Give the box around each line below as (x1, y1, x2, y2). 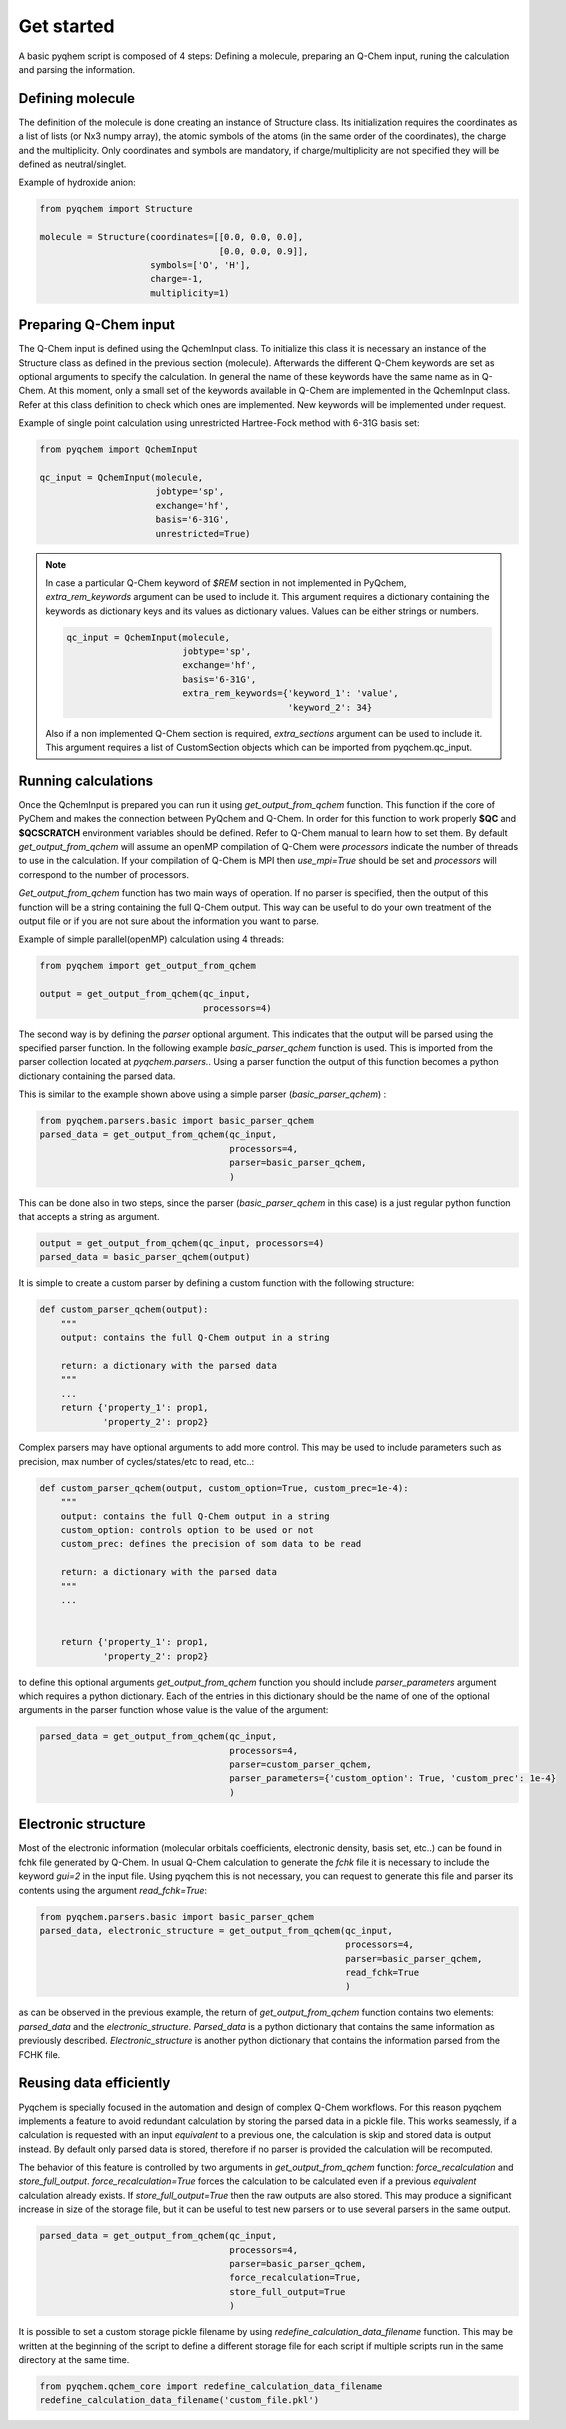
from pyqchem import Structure (39, 203, 194, 215)
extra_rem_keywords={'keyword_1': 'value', (182, 688, 399, 699)
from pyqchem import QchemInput (39, 444, 199, 455)
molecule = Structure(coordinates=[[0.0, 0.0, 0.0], (39, 231, 304, 243)
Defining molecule (18, 90, 135, 107)
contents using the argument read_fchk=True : (18, 1884, 208, 1896)
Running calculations (18, 772, 154, 789)
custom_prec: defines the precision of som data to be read (60, 1538, 362, 1550)
